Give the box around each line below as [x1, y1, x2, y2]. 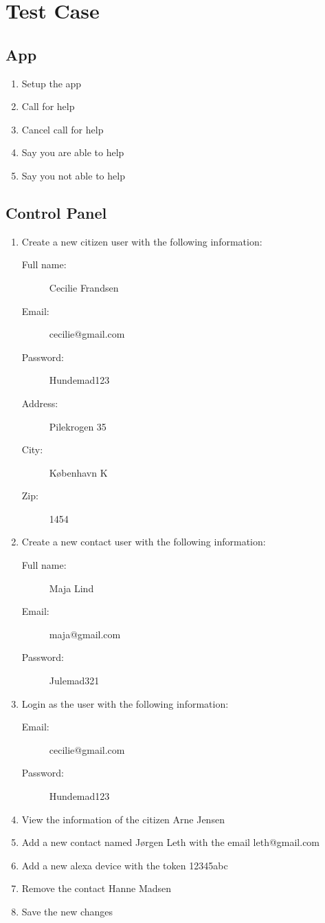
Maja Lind [49, 580, 94, 595]
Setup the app [21, 76, 82, 90]
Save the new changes [21, 904, 113, 918]
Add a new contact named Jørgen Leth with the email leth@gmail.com [21, 835, 320, 849]
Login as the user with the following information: [21, 696, 229, 710]
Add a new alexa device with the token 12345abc [21, 858, 228, 872]
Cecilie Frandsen [49, 280, 119, 294]
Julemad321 [49, 673, 100, 688]
